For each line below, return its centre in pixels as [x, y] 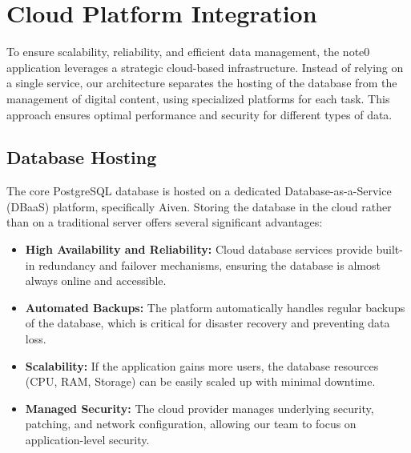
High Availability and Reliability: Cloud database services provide [199, 249]
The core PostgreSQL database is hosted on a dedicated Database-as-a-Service [199, 191]
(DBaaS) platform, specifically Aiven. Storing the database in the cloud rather [199, 206]
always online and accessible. [96, 281]
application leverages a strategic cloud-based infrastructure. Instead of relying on [205, 67]
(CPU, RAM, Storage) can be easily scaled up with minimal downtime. [200, 381]
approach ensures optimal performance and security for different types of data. [199, 114]
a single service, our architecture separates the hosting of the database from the [202, 83]
